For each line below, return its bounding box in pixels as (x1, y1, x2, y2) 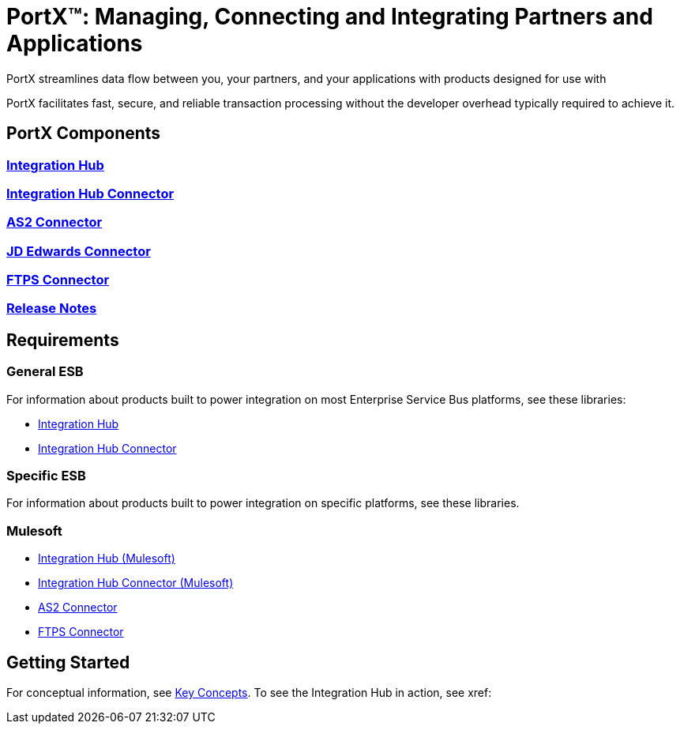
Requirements (6, 329, 119, 350)
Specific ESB (6, 468, 86, 484)
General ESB (6, 363, 84, 380)
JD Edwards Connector (6, 243, 151, 259)
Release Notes (6, 300, 97, 317)
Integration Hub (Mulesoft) (38, 551, 175, 566)
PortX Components (6, 123, 161, 144)
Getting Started (6, 652, 130, 672)
